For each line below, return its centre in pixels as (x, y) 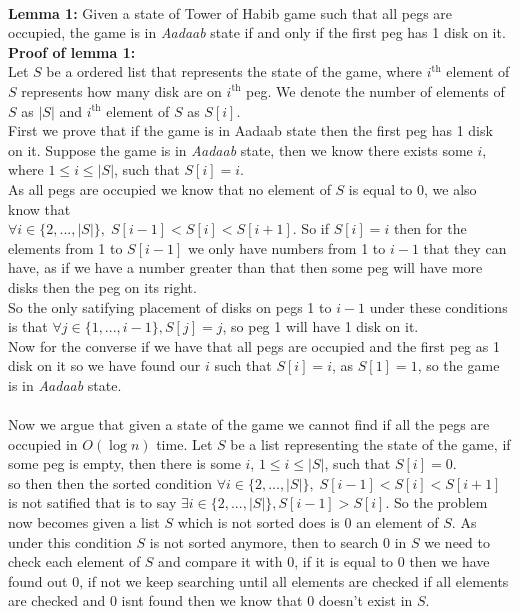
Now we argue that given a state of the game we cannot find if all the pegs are (249, 424)
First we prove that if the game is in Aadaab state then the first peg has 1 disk (250, 130)
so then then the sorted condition (110, 482)
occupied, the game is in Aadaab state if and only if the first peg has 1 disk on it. (257, 32)
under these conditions (438, 306)
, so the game (458, 365)
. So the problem (436, 502)
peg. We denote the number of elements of (375, 90)
